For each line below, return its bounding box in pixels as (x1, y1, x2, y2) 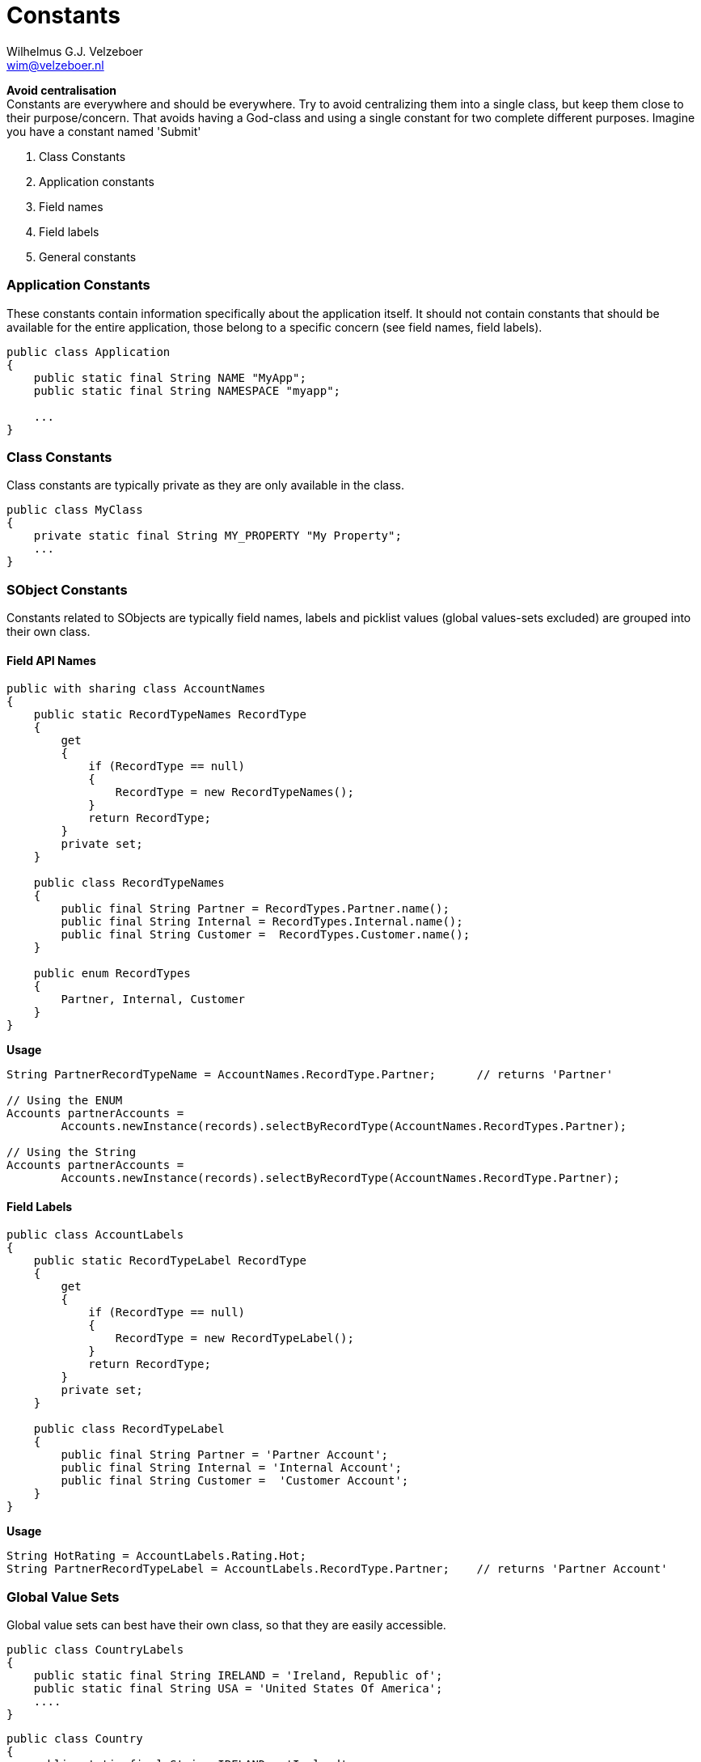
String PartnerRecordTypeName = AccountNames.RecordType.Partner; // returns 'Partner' (6, 1068, 614, 1082)
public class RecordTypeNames (33, 876, 225, 890)
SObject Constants (6, 581, 128, 598)
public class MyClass (6, 503, 143, 517)
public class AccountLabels (6, 1228, 184, 1242)
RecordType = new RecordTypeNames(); (115, 786, 354, 799)
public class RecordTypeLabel (33, 1422, 225, 1436)
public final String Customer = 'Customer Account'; (61, 1474, 409, 1488)
